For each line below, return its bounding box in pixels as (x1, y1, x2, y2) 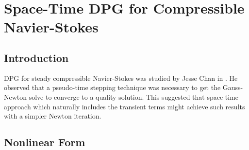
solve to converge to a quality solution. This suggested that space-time (29, 91, 239, 102)
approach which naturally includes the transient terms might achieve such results (4, 101, 245, 111)
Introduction (4, 50, 69, 65)
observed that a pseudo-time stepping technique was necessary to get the (4, 82, 221, 92)
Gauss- (222, 82, 243, 92)
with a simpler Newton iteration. (4, 111, 101, 121)
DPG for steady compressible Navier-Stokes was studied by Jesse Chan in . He (4, 73, 238, 83)
